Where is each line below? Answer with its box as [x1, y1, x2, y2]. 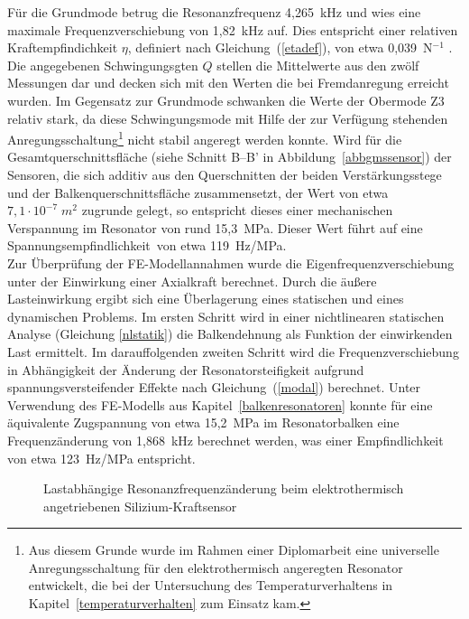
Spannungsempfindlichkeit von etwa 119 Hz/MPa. [7, 236, 287, 255]
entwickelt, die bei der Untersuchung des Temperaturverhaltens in [28, 576, 393, 595]
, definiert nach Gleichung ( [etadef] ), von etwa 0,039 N [127, 38, 433, 57]
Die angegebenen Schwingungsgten [7, 55, 198, 74]
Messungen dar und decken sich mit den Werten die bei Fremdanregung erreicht [7, 73, 449, 92]
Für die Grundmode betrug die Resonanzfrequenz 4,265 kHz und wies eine [7, 3, 421, 21]
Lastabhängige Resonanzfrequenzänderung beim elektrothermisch [43, 479, 404, 498]
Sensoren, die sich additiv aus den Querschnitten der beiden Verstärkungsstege [7, 165, 442, 183]
